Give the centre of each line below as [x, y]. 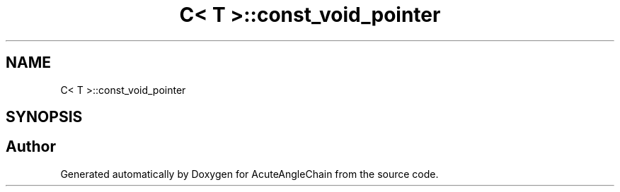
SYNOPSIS [44, 117]
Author [31, 147]
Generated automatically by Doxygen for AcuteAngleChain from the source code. [249, 174]
